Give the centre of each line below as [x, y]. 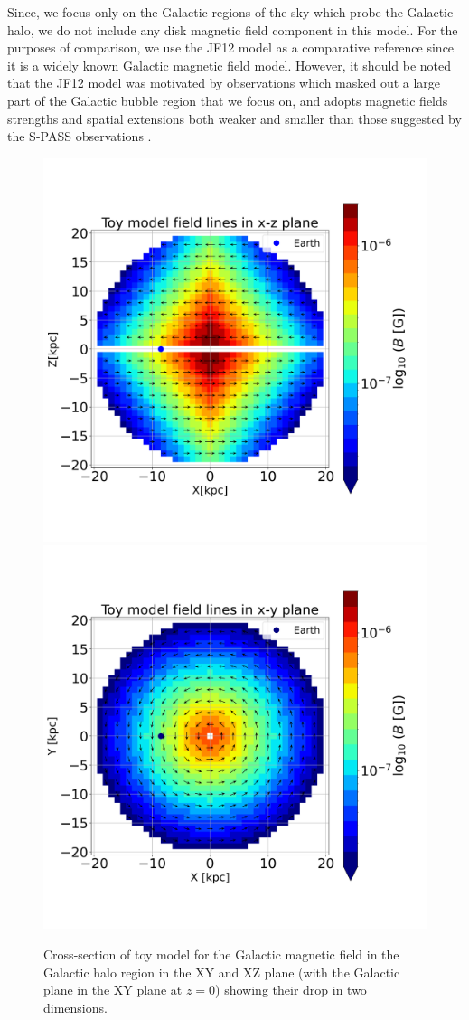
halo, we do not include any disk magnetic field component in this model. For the [233, 29]
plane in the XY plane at [113, 990]
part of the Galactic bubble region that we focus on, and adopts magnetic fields [228, 100]
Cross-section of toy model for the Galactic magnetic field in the [221, 954]
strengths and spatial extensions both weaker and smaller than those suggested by [234, 118]
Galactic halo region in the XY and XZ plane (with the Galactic [222, 972]
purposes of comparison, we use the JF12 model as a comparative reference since [231, 47]
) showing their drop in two [291, 990]
